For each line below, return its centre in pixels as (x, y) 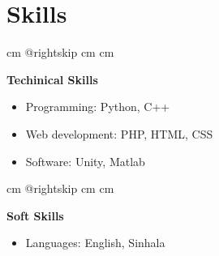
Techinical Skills (52, 79)
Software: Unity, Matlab (85, 161)
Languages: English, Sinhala (95, 243)
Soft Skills (35, 215)
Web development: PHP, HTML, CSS (119, 133)
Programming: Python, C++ (98, 107)
